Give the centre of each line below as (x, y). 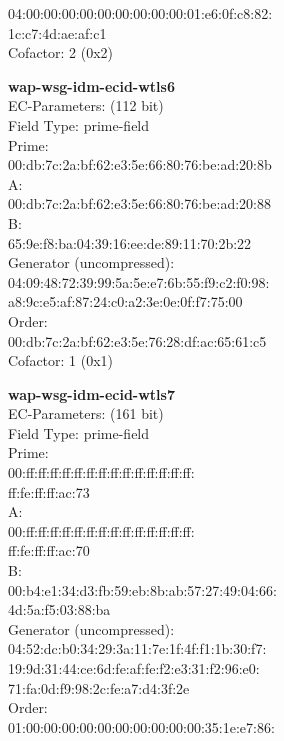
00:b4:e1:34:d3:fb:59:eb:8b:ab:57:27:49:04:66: (142, 589)
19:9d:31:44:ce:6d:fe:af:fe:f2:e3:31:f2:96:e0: (134, 668)
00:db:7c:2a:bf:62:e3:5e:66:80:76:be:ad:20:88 (139, 203)
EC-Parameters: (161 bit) (86, 413)
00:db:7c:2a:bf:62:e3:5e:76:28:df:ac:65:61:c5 (137, 340)
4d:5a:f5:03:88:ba (59, 609)
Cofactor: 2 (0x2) (61, 52)
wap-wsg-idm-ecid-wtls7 (91, 393)
